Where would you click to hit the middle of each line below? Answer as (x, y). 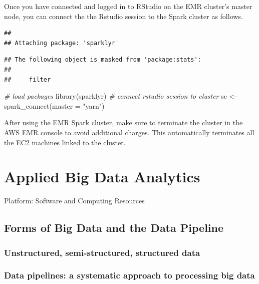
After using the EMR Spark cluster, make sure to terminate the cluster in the (123, 122)
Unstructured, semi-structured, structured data (102, 252)
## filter (28, 79)
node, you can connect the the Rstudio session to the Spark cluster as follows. (123, 16)
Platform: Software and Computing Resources (74, 201)
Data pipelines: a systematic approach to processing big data (129, 275)
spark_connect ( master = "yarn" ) (54, 105)
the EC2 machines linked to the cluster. (65, 142)
